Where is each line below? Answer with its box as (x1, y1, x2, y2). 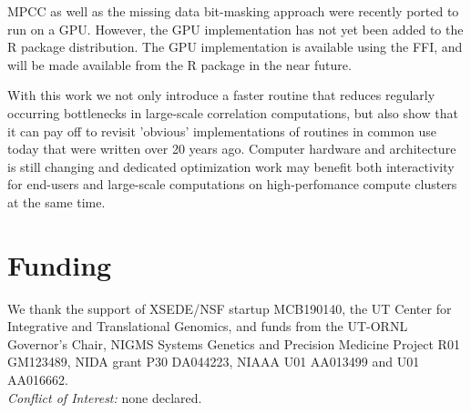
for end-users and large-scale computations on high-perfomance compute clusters (7, 175, 457, 194)
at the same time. (7, 192, 106, 211)
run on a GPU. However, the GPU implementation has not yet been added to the (7, 19, 464, 38)
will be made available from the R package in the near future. (7, 55, 352, 74)
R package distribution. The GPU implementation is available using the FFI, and (7, 37, 463, 56)
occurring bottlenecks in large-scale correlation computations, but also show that (7, 103, 458, 122)
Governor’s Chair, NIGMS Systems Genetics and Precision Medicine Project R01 (7, 334, 460, 353)
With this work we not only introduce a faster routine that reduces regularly (7, 86, 435, 105)
